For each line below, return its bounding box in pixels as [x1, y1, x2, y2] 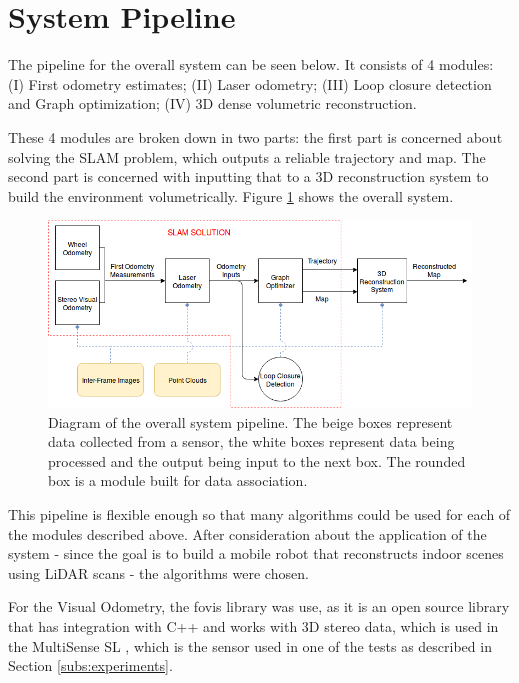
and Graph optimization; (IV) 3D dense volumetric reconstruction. [8, 93, 417, 114]
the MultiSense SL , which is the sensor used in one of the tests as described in [8, 635, 492, 656]
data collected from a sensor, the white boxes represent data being [48, 431, 455, 452]
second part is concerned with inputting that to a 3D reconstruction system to [8, 166, 489, 187]
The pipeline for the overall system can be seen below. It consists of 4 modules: [8, 54, 494, 75]
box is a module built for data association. [48, 470, 308, 491]
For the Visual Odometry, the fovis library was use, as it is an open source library [8, 596, 510, 617]
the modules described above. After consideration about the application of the [8, 523, 487, 544]
